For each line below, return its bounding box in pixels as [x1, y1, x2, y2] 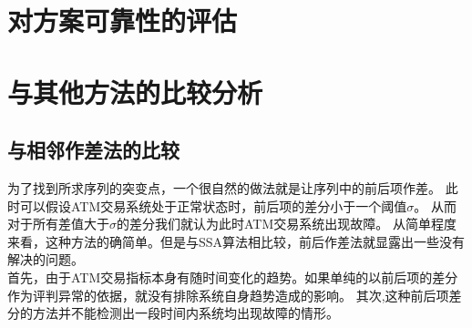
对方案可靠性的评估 [7, 2, 238, 39]
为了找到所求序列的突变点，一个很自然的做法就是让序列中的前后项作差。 [7, 178, 441, 197]
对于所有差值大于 [7, 214, 109, 233]
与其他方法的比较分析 [7, 73, 263, 110]
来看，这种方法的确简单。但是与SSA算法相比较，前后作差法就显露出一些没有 [7, 231, 466, 251]
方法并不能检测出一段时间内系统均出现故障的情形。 [32, 303, 339, 323]
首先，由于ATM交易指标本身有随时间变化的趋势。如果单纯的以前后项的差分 [7, 267, 458, 286]
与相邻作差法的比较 [7, 136, 180, 164]
